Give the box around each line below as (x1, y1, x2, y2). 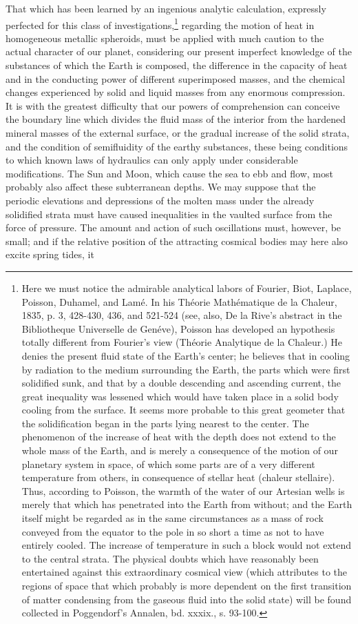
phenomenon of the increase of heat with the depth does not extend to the (21, 429, 336, 444)
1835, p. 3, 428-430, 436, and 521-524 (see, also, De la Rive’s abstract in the (21, 308, 342, 322)
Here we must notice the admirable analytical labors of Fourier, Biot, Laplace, (21, 280, 352, 295)
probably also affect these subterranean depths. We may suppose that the (6, 179, 316, 194)
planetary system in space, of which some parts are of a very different (21, 456, 315, 471)
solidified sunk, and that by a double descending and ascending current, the (21, 376, 341, 390)
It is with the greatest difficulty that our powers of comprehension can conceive (6, 98, 340, 113)
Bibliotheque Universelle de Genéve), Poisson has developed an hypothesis (21, 321, 335, 335)
